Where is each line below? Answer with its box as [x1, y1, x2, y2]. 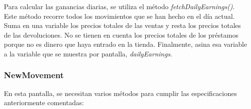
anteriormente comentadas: [4, 97, 84, 108]
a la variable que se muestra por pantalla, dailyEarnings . [4, 48, 172, 58]
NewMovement [4, 69, 64, 81]
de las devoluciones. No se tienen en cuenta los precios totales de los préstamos [4, 29, 238, 40]
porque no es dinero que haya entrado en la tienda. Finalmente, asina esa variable [4, 39, 247, 49]
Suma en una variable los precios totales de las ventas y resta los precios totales [4, 20, 241, 30]
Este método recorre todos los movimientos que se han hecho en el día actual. [4, 11, 235, 21]
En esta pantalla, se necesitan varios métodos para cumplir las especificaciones [4, 88, 237, 98]
